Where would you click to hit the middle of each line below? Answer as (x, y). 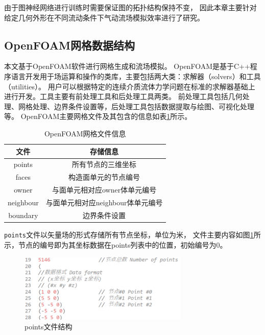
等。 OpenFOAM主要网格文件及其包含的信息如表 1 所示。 (98, 116)
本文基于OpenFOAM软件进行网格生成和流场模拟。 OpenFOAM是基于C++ (127, 66)
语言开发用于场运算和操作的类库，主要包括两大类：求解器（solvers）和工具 (136, 76)
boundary (23, 215)
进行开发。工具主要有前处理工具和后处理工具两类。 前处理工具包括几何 (123, 96)
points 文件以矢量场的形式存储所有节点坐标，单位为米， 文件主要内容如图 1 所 (132, 234)
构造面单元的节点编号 (104, 177)
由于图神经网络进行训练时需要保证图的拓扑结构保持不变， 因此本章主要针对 (130, 7)
